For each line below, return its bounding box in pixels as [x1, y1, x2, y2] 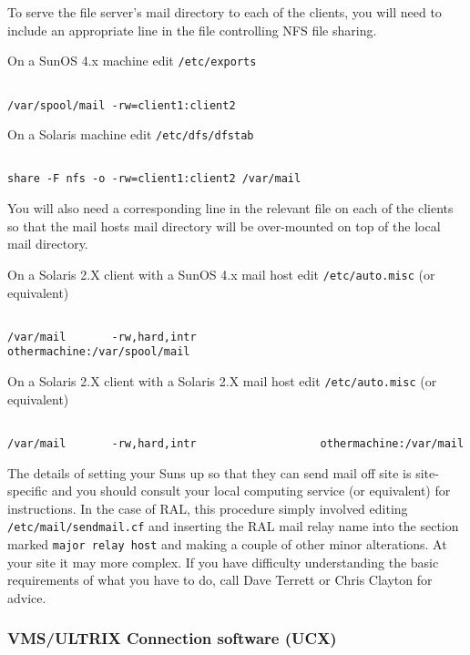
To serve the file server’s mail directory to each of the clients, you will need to [7, 3, 442, 21]
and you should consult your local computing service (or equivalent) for [51, 481, 451, 500]
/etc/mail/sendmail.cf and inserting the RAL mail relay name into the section [7, 517, 459, 536]
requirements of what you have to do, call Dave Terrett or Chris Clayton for [7, 570, 433, 589]
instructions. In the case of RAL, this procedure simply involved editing [7, 498, 408, 517]
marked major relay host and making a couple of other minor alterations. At [7, 535, 447, 554]
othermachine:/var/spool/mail [7, 345, 190, 359]
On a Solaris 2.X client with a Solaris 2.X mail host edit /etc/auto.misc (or [7, 372, 437, 391]
